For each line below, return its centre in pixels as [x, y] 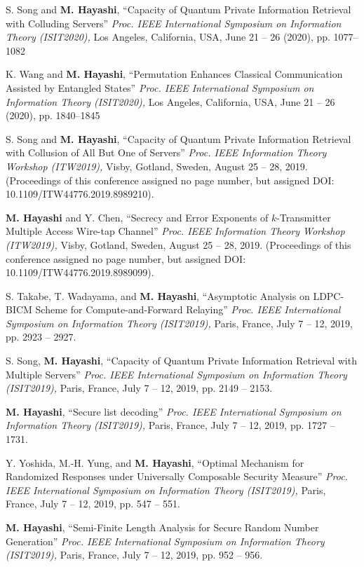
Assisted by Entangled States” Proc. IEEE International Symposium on [160, 87]
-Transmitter [304, 217]
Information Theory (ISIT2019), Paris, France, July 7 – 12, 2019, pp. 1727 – [170, 425]
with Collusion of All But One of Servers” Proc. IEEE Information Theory [166, 152]
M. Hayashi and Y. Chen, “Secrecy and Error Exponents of [137, 217]
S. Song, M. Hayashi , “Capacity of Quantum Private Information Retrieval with [181, 361]
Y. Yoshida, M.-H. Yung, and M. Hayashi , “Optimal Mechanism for [155, 462]
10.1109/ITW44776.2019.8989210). [80, 194]
